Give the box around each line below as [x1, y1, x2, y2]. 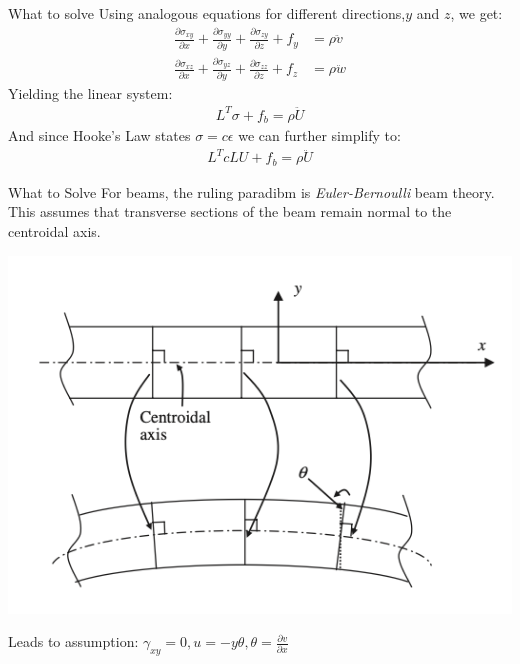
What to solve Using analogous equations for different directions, [8, 3, 406, 23]
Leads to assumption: [8, 631, 139, 652]
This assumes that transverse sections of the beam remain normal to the [8, 201, 452, 222]
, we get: [450, 3, 503, 23]
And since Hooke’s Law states [8, 125, 191, 146]
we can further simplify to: [238, 125, 401, 146]
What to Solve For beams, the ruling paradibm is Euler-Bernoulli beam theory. [8, 181, 495, 202]
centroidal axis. [8, 221, 101, 242]
